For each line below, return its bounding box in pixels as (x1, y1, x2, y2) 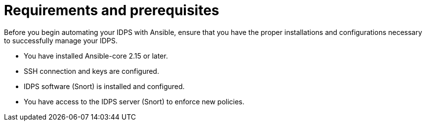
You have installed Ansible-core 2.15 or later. (24, 51, 168, 60)
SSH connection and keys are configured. (24, 66, 159, 75)
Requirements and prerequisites (4, 2, 219, 19)
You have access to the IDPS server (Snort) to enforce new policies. (24, 97, 245, 106)
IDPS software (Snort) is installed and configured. (24, 82, 185, 91)
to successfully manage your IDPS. (4, 36, 118, 45)
